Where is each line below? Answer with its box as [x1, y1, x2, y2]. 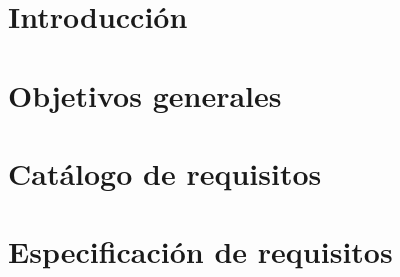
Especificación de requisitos [8, 231, 393, 272]
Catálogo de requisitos [8, 152, 322, 193]
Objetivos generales [8, 74, 282, 115]
